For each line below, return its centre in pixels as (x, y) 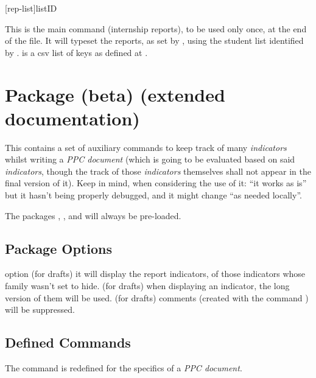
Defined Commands (68, 342)
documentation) (72, 118)
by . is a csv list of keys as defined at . (76, 52)
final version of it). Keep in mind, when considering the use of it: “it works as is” (156, 183)
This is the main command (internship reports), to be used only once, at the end (156, 28)
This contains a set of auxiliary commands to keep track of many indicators (146, 147)
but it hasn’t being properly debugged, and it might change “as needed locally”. (153, 195)
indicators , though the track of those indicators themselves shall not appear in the (158, 171)
